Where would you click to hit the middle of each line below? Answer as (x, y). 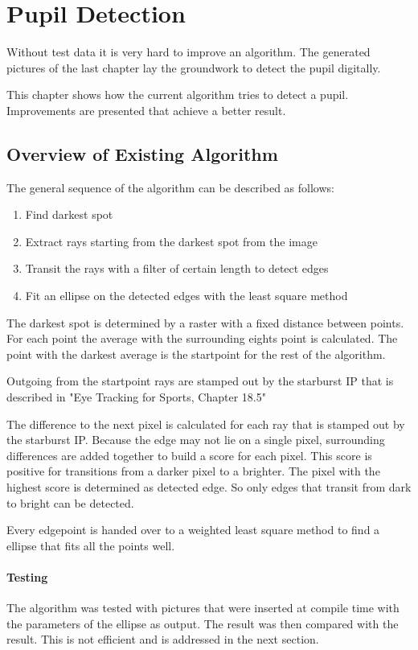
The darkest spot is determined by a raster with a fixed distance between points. (205, 322)
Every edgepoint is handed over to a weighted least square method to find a (193, 530)
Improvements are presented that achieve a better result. (146, 110)
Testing (27, 576)
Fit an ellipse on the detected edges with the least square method (186, 296)
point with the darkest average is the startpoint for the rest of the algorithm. (196, 354)
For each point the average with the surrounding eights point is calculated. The (202, 338)
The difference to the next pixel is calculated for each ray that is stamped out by (206, 424)
